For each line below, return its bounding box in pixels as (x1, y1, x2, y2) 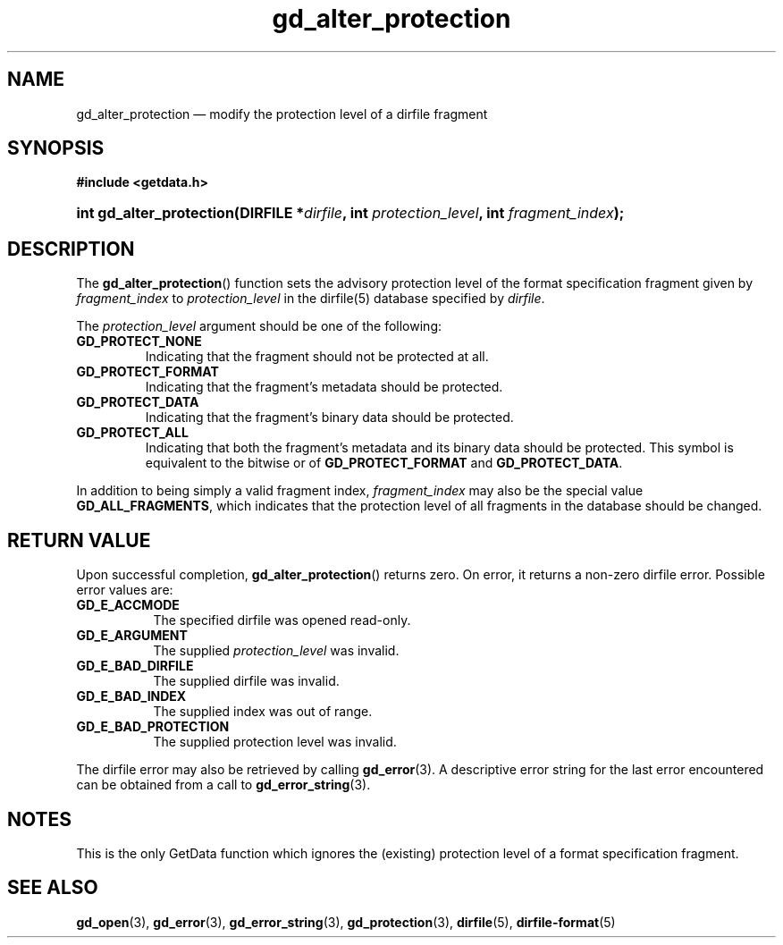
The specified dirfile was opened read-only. (153, 612, 411, 629)
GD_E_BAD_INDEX (76, 688, 187, 705)
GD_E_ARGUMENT (76, 628, 188, 644)
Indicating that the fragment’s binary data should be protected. (145, 409, 514, 426)
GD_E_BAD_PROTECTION (76, 719, 230, 735)
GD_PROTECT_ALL (76, 425, 189, 441)
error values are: (76, 582, 173, 598)
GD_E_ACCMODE (76, 597, 180, 613)
